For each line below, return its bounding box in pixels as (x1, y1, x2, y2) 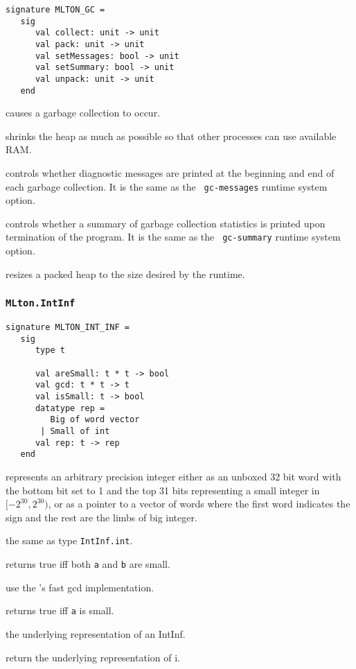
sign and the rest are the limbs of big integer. (6, 510, 197, 524)
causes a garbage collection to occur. (6, 105, 161, 120)
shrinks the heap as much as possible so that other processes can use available (6, 128, 337, 143)
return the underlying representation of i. (6, 650, 180, 664)
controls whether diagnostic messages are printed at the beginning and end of (6, 166, 335, 180)
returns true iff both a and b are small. (6, 557, 170, 571)
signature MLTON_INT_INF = (6, 322, 130, 333)
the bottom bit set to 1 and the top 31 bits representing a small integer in (6, 483, 320, 497)
